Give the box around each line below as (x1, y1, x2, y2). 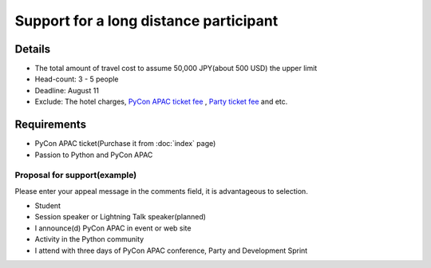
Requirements (14, 118, 87, 132)
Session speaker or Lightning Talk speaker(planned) (34, 212, 207, 222)
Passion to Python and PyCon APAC (34, 150, 153, 160)
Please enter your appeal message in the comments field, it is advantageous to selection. (14, 186, 309, 195)
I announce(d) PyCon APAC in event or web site (34, 223, 192, 233)
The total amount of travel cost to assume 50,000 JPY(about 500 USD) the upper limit (34, 64, 318, 73)
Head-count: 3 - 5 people (34, 74, 119, 84)
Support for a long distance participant (14, 12, 279, 30)
